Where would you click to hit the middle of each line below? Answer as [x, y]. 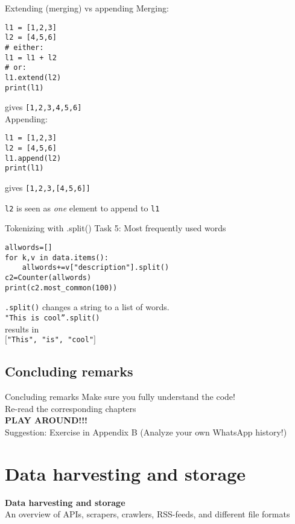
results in [22, 329]
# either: [24, 47]
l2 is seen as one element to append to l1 [82, 207]
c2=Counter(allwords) [48, 277]
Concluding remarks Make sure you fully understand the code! [120, 397]
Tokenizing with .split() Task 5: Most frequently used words [116, 228]
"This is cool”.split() [52, 318]
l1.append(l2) [33, 158]
